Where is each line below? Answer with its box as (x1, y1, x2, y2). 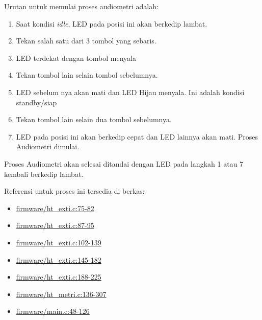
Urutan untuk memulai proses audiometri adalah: (4, 1, 159, 11)
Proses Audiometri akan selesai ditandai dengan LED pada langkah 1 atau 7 (4, 158, 244, 169)
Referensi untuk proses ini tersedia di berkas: (4, 186, 145, 196)
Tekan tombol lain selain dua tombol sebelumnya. (16, 114, 172, 125)
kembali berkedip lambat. (4, 168, 84, 179)
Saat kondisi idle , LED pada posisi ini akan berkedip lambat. (16, 18, 207, 29)
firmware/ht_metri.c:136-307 (16, 288, 107, 299)
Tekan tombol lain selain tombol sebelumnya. (16, 70, 158, 80)
